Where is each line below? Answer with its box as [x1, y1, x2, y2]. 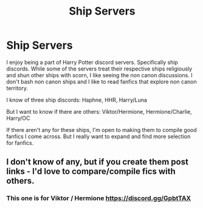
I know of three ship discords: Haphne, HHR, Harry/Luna [6, 96, 148, 103]
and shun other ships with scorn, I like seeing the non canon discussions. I [6, 71, 193, 78]
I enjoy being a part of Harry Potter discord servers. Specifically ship [6, 58, 178, 66]
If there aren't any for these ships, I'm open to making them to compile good [6, 126, 198, 133]
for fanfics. [6, 139, 34, 147]
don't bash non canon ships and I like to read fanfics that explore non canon [6, 78, 197, 85]
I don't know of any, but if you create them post [6, 157, 188, 167]
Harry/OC [6, 114, 30, 122]
